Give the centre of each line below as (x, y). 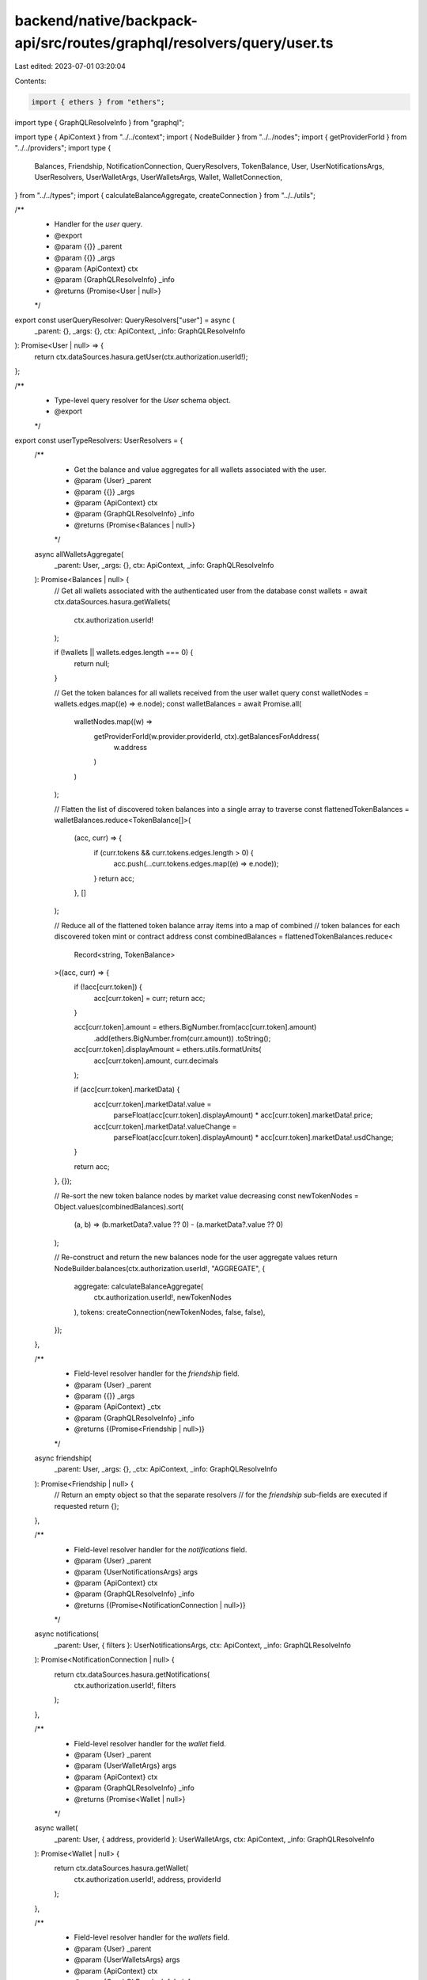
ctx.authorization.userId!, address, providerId (147, 1879)
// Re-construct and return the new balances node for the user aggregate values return (196, 1257)
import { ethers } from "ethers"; (98, 102)
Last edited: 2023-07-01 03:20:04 (70, 67)
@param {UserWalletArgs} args (125, 1765)
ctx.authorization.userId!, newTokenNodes (163, 1297)
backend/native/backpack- (106, 21)
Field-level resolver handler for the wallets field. (152, 1937)
